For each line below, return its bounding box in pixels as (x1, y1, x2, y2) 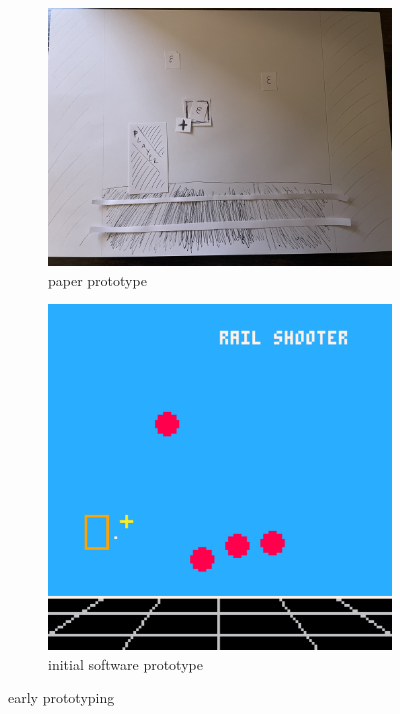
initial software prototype (48, 653, 203, 674)
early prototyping (8, 687, 115, 708)
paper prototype (48, 269, 147, 290)
